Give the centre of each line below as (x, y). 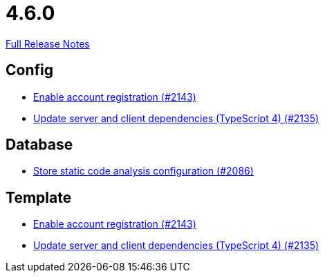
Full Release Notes (48, 43)
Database (39, 145)
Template (39, 197)
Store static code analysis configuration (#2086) (143, 171)
